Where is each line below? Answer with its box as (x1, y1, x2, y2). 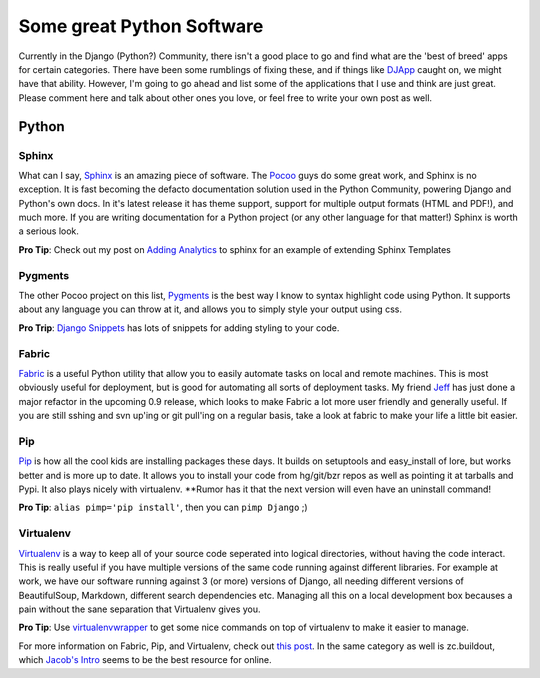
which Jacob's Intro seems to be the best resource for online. (18, 654, 272, 666)
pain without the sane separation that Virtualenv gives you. (18, 603, 261, 615)
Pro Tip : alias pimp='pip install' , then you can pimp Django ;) (18, 501, 309, 514)
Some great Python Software (18, 15, 264, 37)
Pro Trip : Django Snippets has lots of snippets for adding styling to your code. (18, 321, 340, 334)
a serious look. (18, 225, 80, 237)
